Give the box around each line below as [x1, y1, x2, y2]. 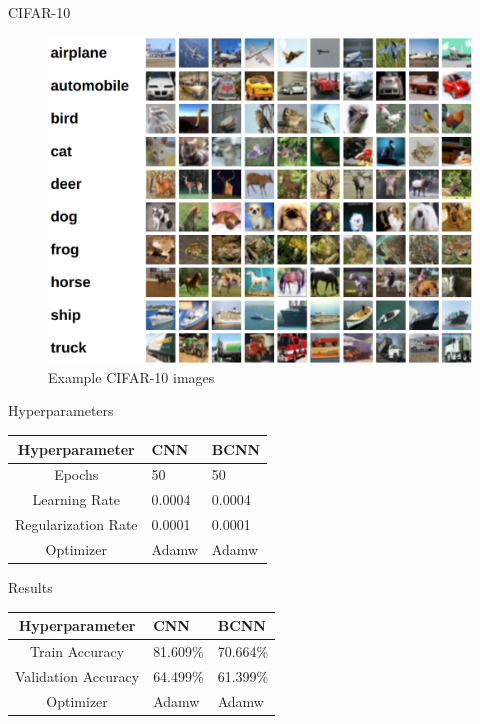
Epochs [54, 464, 99, 485]
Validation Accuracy [15, 665, 140, 686]
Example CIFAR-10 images [48, 366, 215, 387]
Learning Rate [32, 489, 121, 510]
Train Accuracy [29, 640, 125, 661]
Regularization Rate [15, 514, 138, 535]
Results [8, 577, 53, 598]
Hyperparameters [8, 400, 114, 421]
